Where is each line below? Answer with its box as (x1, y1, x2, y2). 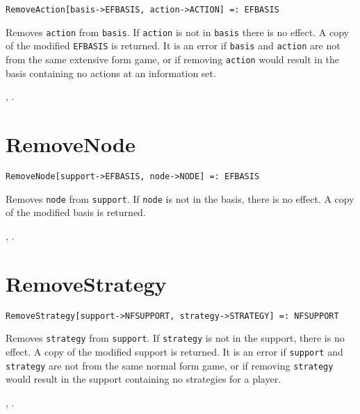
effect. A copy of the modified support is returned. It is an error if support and (6, 344, 343, 358)
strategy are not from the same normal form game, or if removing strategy (6, 358, 334, 372)
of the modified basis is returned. (6, 205, 146, 220)
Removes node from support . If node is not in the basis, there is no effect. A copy (6, 191, 354, 206)
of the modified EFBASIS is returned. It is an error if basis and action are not (6, 38, 341, 53)
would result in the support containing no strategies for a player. (6, 372, 281, 386)
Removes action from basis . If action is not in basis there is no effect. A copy (6, 24, 349, 39)
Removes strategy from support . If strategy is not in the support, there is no (6, 331, 345, 345)
